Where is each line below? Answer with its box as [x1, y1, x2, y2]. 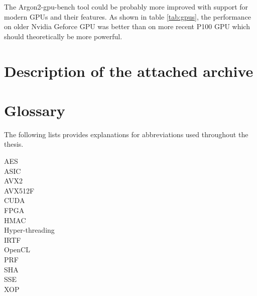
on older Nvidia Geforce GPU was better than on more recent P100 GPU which [4, 21, 250, 32]
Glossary [4, 100, 65, 120]
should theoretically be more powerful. [4, 31, 122, 41]
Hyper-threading [4, 225, 55, 235]
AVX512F [4, 185, 35, 195]
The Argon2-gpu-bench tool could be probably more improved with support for [4, 2, 248, 12]
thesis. [4, 139, 24, 149]
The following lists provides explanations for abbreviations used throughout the [4, 129, 248, 139]
